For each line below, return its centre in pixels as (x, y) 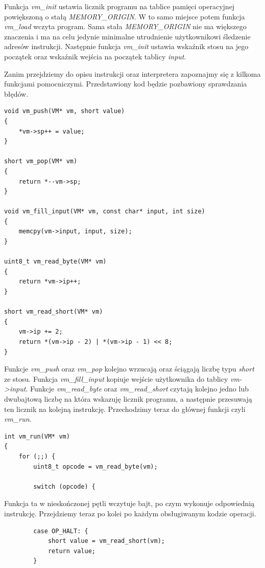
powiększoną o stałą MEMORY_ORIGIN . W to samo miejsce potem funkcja (125, 16)
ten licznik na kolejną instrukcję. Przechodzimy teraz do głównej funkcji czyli (125, 409)
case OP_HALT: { (61, 531)
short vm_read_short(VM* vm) (54, 312)
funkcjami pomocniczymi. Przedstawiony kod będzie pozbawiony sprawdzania (126, 84)
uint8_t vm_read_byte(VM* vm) (55, 262)
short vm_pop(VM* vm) (41, 161)
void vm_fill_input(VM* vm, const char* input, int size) (105, 212)
